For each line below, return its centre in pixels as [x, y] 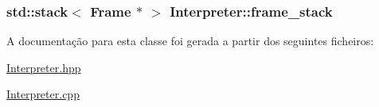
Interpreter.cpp [43, 94]
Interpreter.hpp [44, 67]
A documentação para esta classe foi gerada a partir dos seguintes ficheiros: [190, 41]
